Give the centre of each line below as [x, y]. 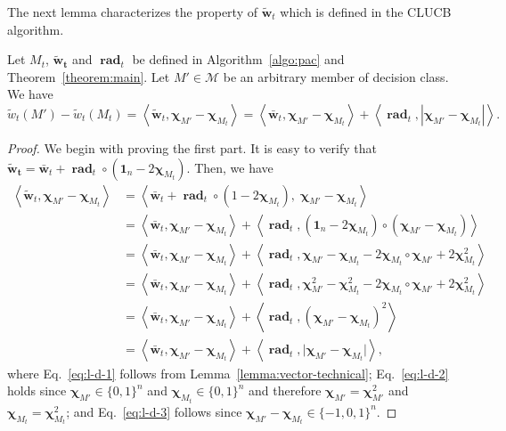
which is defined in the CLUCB [366, 12]
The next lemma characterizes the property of [132, 12]
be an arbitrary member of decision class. [336, 76]
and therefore [285, 390]
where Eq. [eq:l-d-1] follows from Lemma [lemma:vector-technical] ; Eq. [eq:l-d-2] [228, 373]
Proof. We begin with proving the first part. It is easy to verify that [192, 147]
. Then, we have [230, 167]
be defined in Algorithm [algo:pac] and [238, 59]
